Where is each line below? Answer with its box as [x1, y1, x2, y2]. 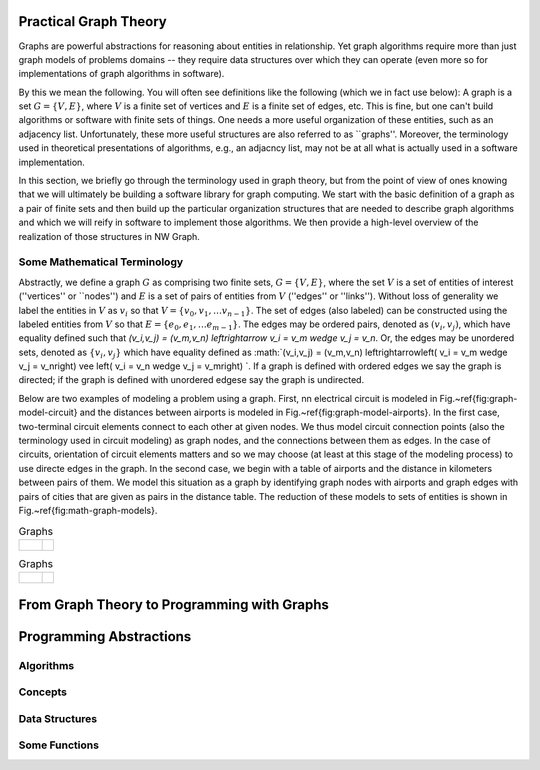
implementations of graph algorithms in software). [18, 68, 225, 80]
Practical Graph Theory [18, 13, 167, 30]
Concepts [18, 685, 68, 699]
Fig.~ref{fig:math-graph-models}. [18, 504, 158, 516]
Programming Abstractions [18, 628, 192, 645]
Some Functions [18, 738, 100, 752]
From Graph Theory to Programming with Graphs [18, 596, 329, 613]
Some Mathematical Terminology [18, 255, 184, 269]
